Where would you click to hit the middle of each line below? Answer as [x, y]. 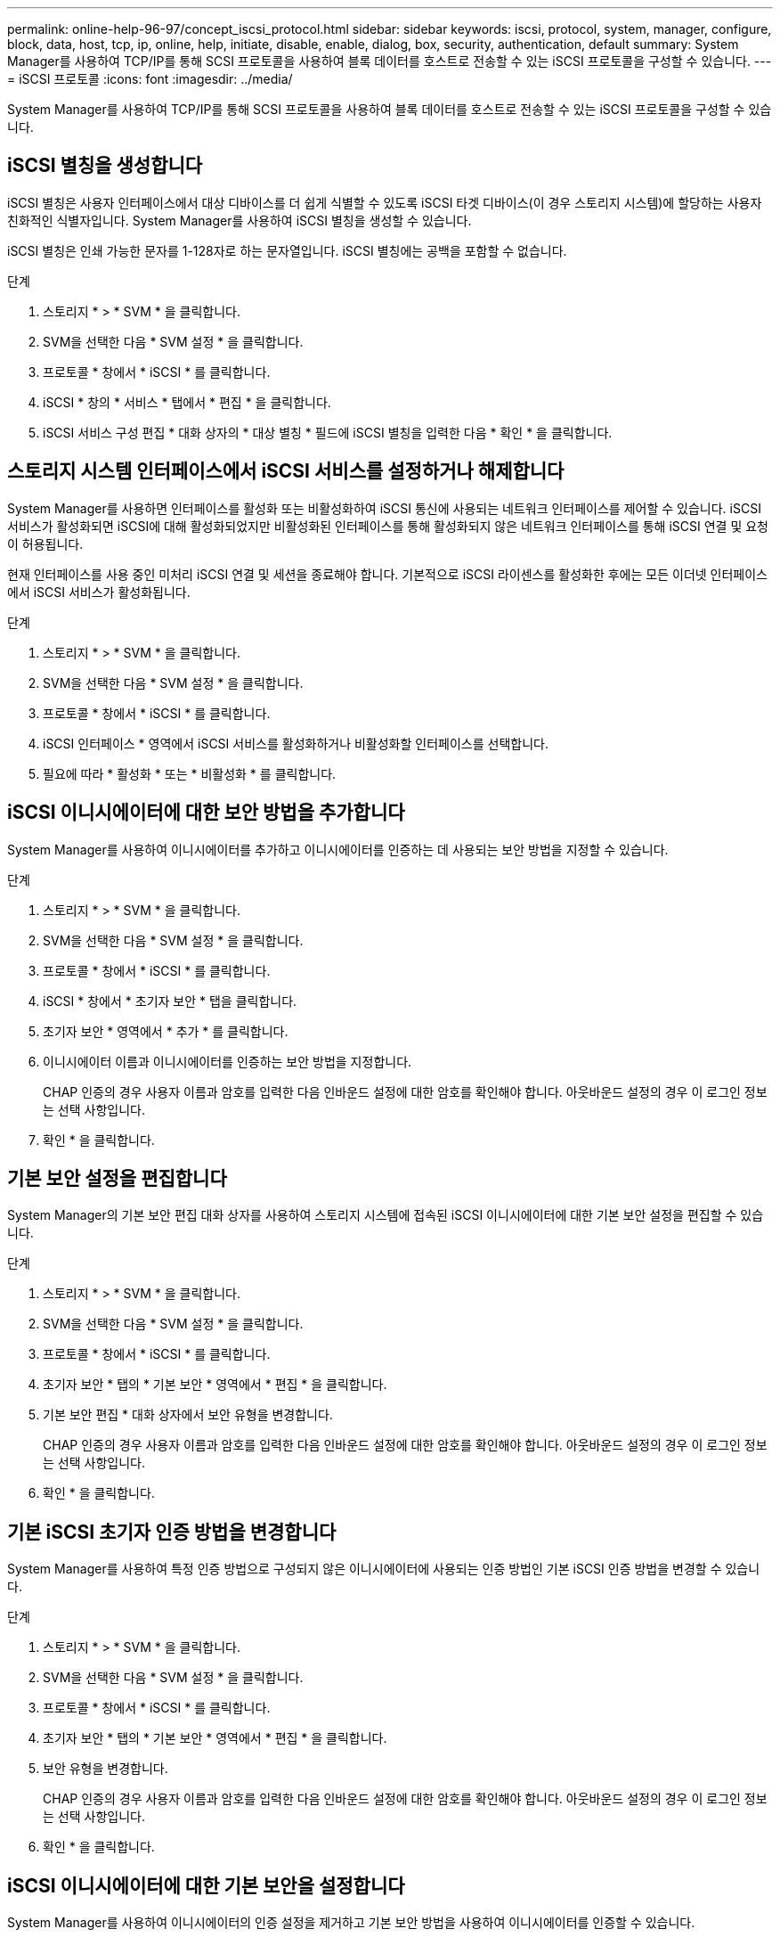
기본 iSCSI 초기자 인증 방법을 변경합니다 [172, 1532]
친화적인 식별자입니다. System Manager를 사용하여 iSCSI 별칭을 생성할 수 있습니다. [240, 220]
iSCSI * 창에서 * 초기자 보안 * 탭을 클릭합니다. [170, 1001]
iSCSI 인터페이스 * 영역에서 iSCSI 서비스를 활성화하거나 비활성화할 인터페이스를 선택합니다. [296, 743]
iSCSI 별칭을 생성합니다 [105, 166]
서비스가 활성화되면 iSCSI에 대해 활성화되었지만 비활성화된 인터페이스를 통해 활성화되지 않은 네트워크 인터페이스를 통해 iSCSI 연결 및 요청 [388, 526]
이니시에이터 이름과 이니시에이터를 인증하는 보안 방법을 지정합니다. [227, 1061]
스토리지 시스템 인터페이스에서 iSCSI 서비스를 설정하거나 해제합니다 [286, 471]
